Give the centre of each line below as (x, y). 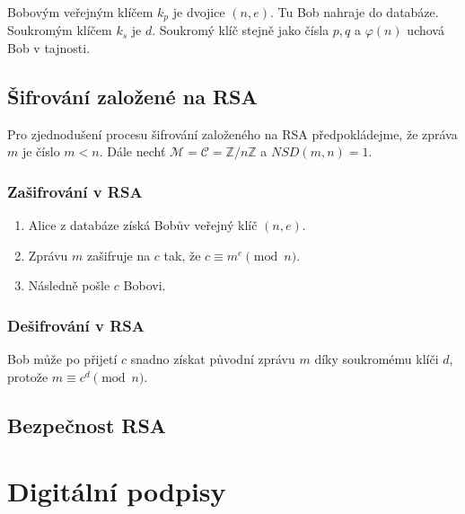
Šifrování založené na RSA (132, 97)
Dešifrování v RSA (76, 325)
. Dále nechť (132, 151)
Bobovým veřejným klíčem (80, 12)
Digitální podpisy (117, 491)
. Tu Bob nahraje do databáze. (355, 12)
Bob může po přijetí (62, 359)
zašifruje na (119, 255)
